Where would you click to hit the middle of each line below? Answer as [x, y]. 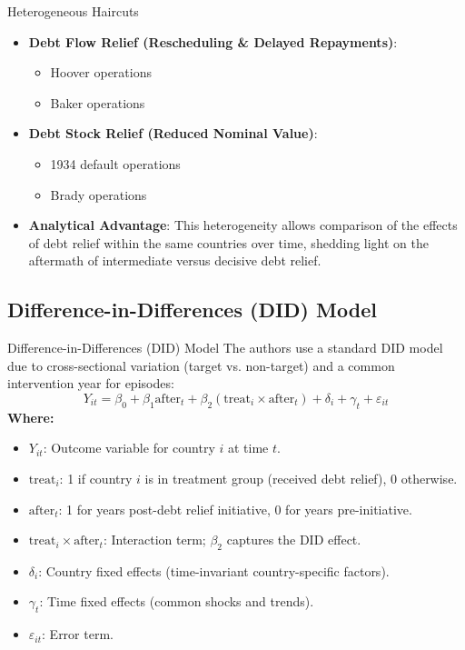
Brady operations [99, 194]
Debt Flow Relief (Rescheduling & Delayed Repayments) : [213, 41]
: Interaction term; [154, 540]
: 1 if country [96, 478]
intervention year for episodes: [91, 383]
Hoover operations [101, 72]
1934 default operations [115, 163]
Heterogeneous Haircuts [73, 11]
